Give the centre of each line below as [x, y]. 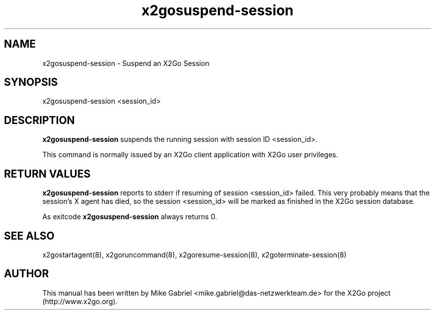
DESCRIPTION [39, 120]
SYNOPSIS [31, 82]
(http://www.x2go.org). [80, 301]
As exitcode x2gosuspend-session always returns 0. [130, 217]
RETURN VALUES [47, 174]
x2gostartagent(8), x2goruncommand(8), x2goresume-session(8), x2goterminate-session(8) [194, 254]
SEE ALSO [29, 236]
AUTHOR [27, 274]
